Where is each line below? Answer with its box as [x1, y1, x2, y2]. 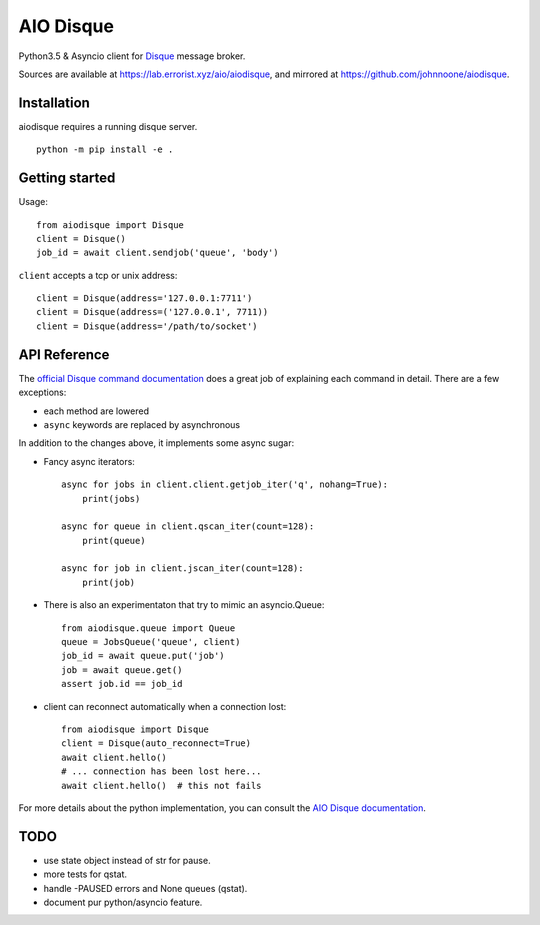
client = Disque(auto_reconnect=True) [61, 738, 252, 749]
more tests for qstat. [43, 868, 128, 880]
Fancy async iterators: [43, 455, 135, 467]
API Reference [18, 346, 110, 363]
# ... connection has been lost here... [61, 766, 262, 777]
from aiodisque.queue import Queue [61, 622, 236, 634]
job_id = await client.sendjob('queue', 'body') [36, 247, 279, 259]
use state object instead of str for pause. [43, 854, 211, 866]
